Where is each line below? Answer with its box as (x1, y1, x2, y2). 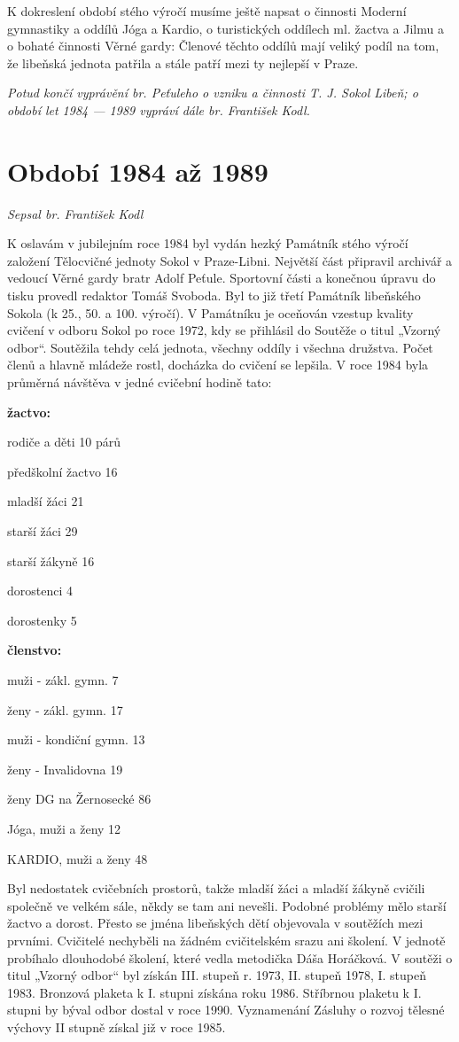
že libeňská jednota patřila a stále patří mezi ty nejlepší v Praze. (7, 53, 359, 72)
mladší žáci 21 (7, 492, 84, 510)
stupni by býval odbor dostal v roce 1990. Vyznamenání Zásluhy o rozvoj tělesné (7, 1000, 445, 1019)
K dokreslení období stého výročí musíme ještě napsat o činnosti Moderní (7, 2, 407, 19)
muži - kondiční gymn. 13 (7, 730, 145, 749)
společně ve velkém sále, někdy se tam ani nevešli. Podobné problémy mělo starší (7, 896, 447, 914)
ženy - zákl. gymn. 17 (7, 700, 123, 719)
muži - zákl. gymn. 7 (7, 670, 119, 688)
